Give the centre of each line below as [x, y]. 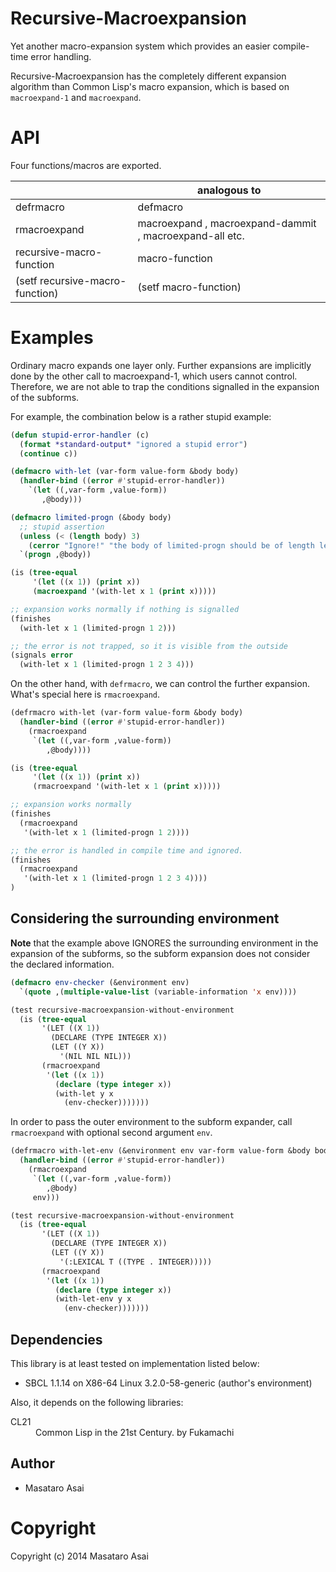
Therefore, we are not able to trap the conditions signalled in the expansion [165, 386]
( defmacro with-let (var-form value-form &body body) [125, 472]
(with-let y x [84, 1093]
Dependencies [56, 1339]
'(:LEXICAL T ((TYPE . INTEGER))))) [136, 1262]
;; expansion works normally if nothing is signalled [125, 609]
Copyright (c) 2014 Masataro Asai [79, 1556]
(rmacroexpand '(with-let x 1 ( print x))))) [127, 787]
